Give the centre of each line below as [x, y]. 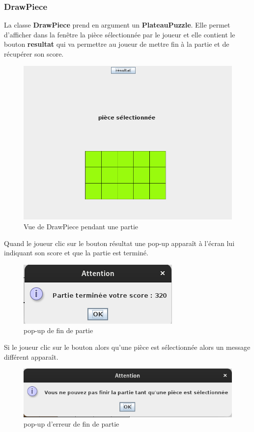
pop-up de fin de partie [58, 330]
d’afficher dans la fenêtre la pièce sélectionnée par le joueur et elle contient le [120, 34]
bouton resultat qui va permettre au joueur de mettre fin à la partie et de [117, 44]
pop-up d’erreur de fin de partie [71, 424]
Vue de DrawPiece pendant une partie [81, 226]
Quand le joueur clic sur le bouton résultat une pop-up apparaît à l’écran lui [119, 243]
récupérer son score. [34, 54]
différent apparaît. [31, 356]
